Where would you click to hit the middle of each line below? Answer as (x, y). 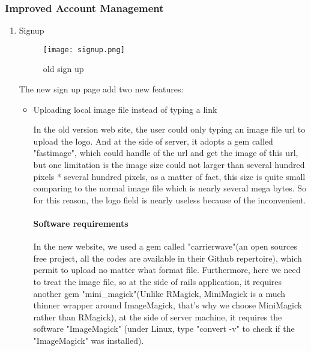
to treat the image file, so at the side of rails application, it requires (158, 281)
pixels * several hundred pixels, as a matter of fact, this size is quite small (169, 176)
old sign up (63, 69)
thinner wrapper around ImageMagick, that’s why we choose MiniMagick (168, 305)
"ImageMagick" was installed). (89, 340)
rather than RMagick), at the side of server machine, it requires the (158, 316)
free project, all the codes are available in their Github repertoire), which (168, 258)
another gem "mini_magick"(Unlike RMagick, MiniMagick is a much (159, 293)
